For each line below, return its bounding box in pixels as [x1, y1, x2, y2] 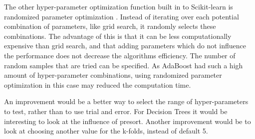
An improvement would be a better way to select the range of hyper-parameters [4, 96, 249, 107]
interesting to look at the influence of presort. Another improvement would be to [4, 116, 251, 126]
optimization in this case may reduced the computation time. [4, 79, 191, 90]
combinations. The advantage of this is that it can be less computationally [4, 30, 232, 41]
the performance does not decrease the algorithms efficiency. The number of [4, 50, 236, 60]
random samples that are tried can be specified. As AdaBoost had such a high [4, 60, 243, 70]
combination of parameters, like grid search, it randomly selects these [4, 21, 216, 31]
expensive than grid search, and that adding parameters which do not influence [4, 40, 246, 51]
